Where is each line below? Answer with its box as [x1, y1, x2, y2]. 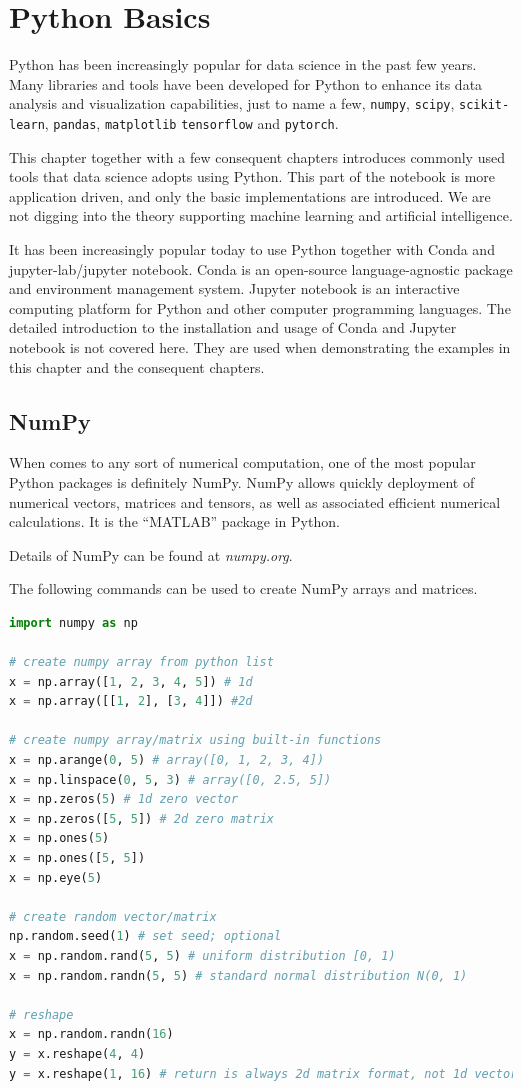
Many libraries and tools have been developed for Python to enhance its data [9, 73, 483, 94]
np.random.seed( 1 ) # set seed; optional [9, 929, 282, 944]
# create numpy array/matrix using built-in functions [9, 733, 382, 748]
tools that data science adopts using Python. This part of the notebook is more [9, 166, 496, 187]
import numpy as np [9, 615, 138, 630]
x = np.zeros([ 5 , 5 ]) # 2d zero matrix [9, 811, 274, 826]
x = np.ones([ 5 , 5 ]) [9, 851, 146, 866]
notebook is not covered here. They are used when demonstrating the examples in [9, 336, 511, 357]
